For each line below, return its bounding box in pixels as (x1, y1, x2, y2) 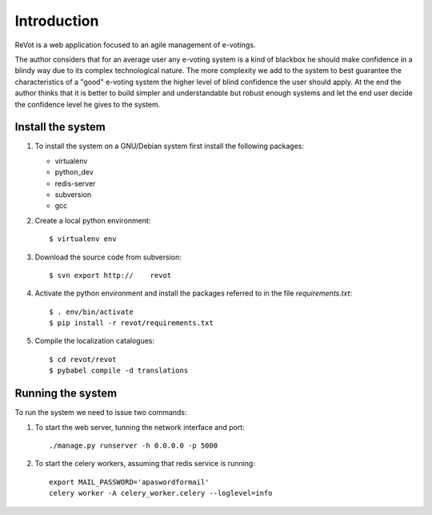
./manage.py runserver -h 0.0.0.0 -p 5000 (49, 441, 218, 450)
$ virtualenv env (49, 235, 117, 243)
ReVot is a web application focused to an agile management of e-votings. (14, 40, 256, 50)
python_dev (54, 167, 94, 177)
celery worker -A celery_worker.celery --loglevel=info (49, 489, 273, 498)
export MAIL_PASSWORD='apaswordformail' (49, 477, 210, 486)
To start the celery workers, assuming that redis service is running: (34, 459, 255, 469)
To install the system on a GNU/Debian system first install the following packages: (34, 141, 304, 151)
